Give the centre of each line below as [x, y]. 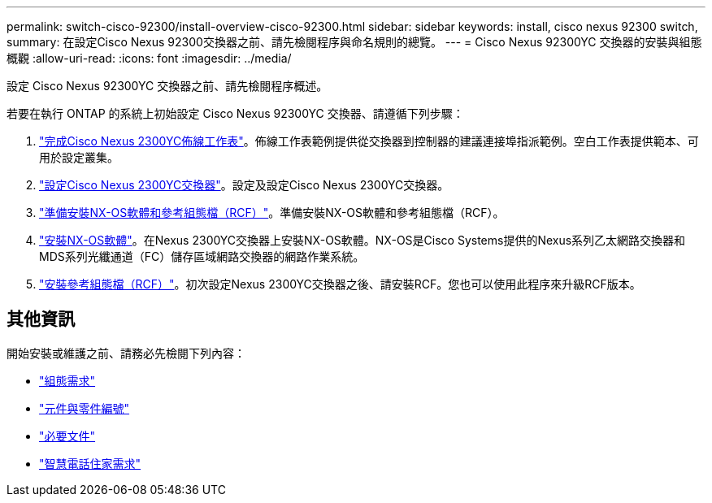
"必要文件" [67, 436]
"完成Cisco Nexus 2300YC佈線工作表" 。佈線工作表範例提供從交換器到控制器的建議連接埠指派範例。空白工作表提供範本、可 [369, 141]
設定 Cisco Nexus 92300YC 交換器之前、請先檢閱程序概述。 [167, 86]
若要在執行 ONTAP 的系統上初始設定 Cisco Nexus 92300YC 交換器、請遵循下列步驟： [235, 113]
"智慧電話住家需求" [90, 463]
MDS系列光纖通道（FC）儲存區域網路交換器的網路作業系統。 [202, 256]
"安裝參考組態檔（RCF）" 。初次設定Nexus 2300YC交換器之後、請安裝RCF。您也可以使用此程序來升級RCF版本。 [340, 284]
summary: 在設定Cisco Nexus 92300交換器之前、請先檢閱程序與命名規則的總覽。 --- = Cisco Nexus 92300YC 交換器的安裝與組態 [354, 42]
